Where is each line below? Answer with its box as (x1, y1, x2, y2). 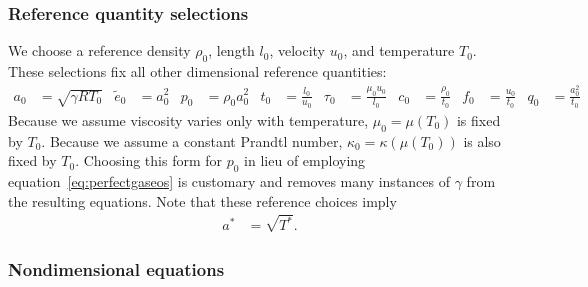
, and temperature (343, 40, 455, 61)
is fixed (456, 109, 501, 130)
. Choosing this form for (75, 150, 223, 171)
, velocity (269, 40, 326, 61)
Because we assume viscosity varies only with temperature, (8, 109, 369, 130)
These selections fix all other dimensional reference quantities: (8, 61, 387, 82)
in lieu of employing (244, 150, 366, 171)
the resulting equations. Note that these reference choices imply (8, 190, 397, 211)
